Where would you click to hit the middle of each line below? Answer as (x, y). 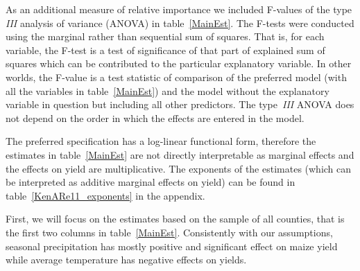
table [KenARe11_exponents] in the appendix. (105, 195)
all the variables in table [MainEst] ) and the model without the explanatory (168, 90)
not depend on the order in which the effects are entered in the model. (155, 117)
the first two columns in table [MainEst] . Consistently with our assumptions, (169, 232)
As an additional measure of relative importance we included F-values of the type (179, 9)
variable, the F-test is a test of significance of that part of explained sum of (165, 50)
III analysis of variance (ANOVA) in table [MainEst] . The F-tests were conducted (180, 23)
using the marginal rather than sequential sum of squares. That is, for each (165, 36)
